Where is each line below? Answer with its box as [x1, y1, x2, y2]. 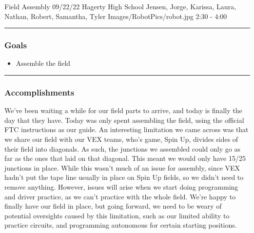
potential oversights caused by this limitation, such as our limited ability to [4, 210, 230, 220]
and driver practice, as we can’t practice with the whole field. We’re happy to [4, 191, 236, 201]
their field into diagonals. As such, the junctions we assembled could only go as [4, 143, 240, 154]
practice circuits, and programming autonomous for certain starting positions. [4, 220, 237, 230]
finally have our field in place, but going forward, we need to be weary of [4, 201, 222, 211]
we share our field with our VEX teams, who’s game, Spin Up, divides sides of [4, 134, 238, 144]
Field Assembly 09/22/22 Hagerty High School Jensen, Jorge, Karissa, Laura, [4, 1, 236, 11]
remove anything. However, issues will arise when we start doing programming [4, 181, 238, 192]
